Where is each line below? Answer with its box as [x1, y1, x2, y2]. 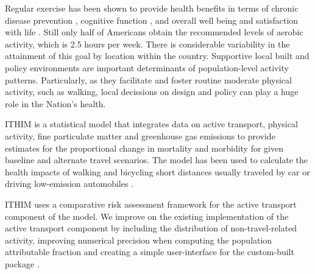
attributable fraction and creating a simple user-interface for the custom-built [5, 245, 294, 258]
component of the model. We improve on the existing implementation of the [5, 209, 289, 222]
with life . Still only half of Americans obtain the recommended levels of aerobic [5, 26, 303, 38]
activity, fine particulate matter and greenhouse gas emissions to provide [5, 129, 275, 142]
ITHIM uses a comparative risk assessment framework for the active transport [5, 197, 297, 210]
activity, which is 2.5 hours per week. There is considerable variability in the [5, 37, 290, 50]
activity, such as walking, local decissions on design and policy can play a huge [5, 85, 299, 98]
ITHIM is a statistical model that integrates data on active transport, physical [5, 118, 298, 130]
